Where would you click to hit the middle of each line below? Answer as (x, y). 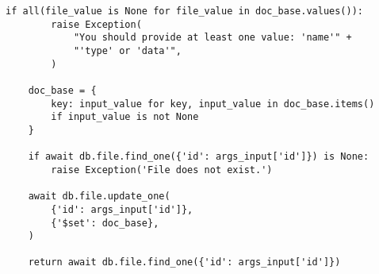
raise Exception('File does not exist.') (162, 170)
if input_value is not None (125, 117)
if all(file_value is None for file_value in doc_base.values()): (185, 11)
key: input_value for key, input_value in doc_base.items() (213, 104)
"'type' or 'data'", (127, 50)
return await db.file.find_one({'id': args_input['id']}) (184, 262)
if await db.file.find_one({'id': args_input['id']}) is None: (199, 157)
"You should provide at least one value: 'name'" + (212, 38)
